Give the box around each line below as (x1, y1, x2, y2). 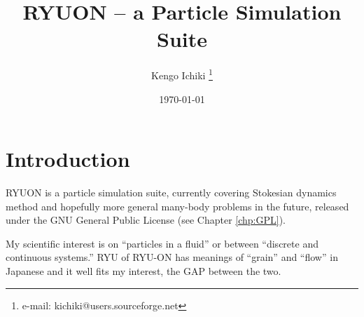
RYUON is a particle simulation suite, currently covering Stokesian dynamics (6, 185, 337, 200)
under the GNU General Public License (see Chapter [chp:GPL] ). (6, 213, 286, 227)
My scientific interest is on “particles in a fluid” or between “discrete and (6, 236, 318, 250)
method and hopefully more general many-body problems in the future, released (6, 198, 349, 213)
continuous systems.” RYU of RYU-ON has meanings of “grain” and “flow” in (6, 250, 338, 264)
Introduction (6, 144, 130, 173)
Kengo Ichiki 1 (151, 66, 213, 82)
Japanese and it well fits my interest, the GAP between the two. (6, 264, 281, 278)
